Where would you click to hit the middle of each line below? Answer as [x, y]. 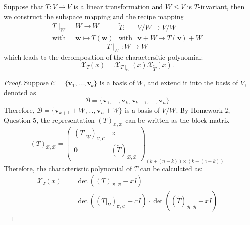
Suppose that [24, 6]
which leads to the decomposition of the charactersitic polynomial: [103, 57]
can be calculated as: [171, 168]
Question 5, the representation [49, 120]
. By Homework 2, [203, 110]
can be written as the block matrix [178, 120]
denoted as [20, 92]
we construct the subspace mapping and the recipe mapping [94, 16]
